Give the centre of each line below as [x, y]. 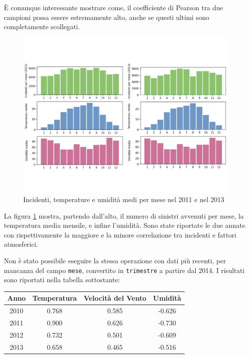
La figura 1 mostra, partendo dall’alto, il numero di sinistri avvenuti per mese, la [124, 215]
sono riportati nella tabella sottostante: [62, 280]
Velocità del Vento [115, 298]
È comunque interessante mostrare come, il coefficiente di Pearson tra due [114, 7]
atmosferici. [21, 244]
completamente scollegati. [42, 26]
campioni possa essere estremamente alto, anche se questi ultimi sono [107, 17]
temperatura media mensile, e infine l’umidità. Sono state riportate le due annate [125, 225]
